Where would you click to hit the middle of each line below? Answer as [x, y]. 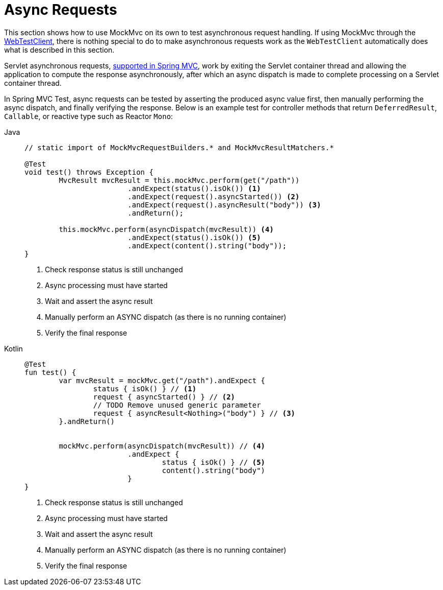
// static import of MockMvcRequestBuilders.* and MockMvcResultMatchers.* [179, 147]
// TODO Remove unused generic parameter [177, 405]
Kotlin [14, 348]
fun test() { [50, 372]
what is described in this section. [59, 50]
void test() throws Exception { [89, 172]
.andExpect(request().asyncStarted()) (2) [214, 196]
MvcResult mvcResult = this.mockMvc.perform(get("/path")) [179, 180]
